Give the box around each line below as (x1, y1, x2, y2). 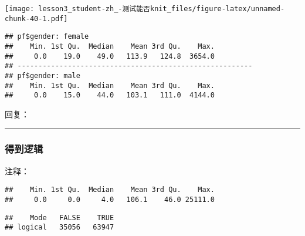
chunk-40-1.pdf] (5, 14, 68, 23)
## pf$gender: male (5, 71, 80, 80)
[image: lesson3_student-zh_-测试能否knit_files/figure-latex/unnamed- (5, 5, 285, 13)
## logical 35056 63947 (5, 223, 114, 232)
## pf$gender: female (5, 32, 89, 41)
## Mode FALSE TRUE (5, 213, 114, 222)
